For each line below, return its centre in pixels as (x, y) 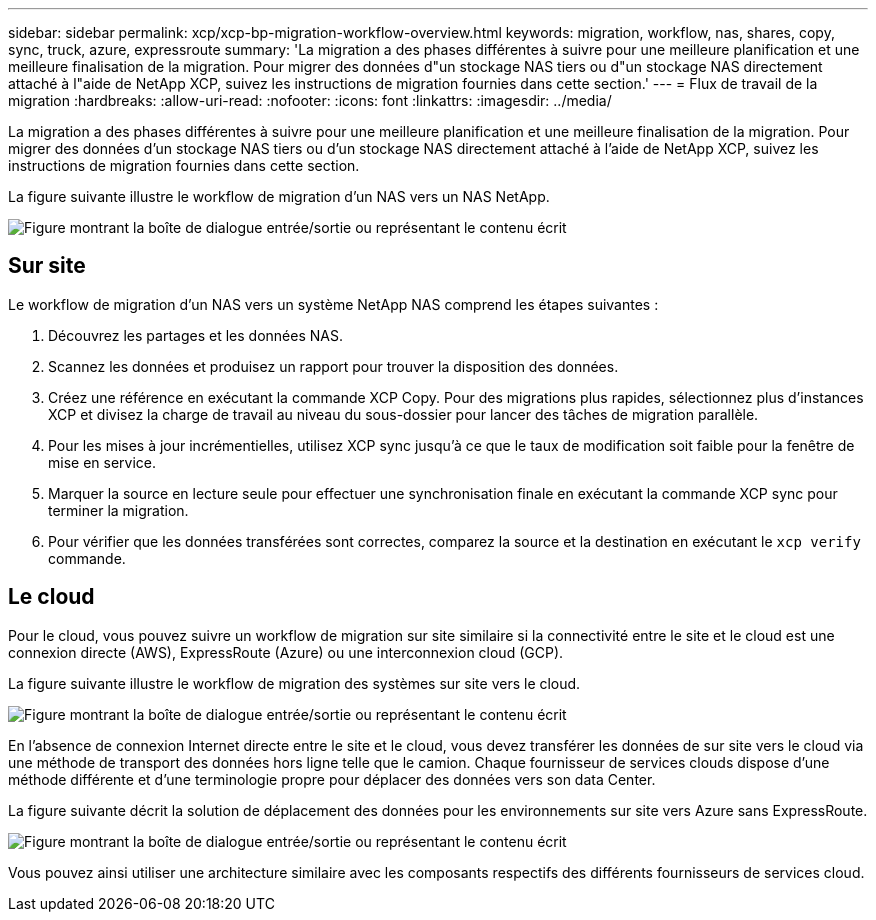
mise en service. (102, 462)
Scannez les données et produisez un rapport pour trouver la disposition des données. (333, 366)
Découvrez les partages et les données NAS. (195, 335)
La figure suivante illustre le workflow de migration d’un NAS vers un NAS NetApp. (279, 196)
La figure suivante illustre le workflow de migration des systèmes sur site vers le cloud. (294, 683)
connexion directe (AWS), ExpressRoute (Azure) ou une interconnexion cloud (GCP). (286, 652)
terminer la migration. (118, 510)
